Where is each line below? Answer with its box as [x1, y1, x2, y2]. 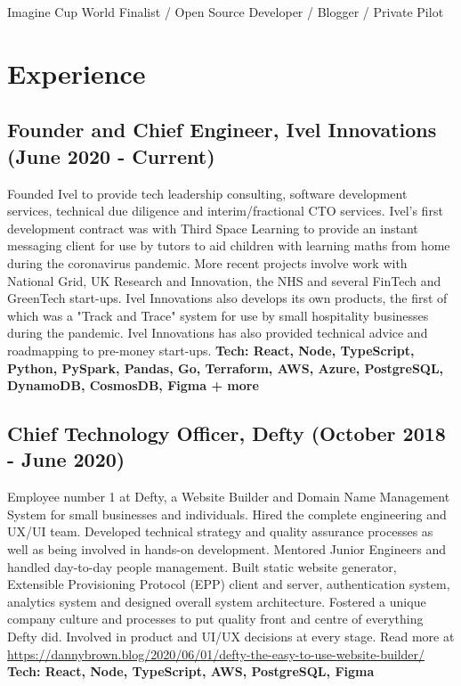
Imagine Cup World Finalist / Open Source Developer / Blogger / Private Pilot [7, 3, 444, 20]
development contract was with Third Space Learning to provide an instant [7, 218, 418, 237]
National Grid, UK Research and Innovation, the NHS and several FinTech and [7, 271, 441, 290]
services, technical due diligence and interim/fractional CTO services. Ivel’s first [7, 201, 443, 220]
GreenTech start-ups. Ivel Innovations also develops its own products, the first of [7, 289, 448, 307]
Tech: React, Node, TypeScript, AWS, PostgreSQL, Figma [7, 662, 375, 681]
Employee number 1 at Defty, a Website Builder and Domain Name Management [7, 487, 450, 506]
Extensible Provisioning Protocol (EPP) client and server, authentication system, [7, 575, 450, 593]
